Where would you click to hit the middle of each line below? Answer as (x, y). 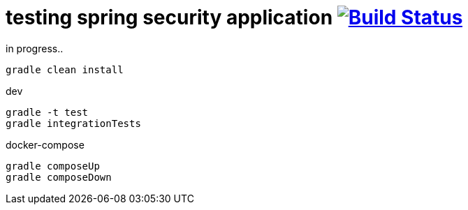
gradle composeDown (59, 177)
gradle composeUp (53, 166)
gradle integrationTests (73, 123)
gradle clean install (65, 69)
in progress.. (35, 48)
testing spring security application (169, 17)
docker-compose (45, 144)
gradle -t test (47, 112)
